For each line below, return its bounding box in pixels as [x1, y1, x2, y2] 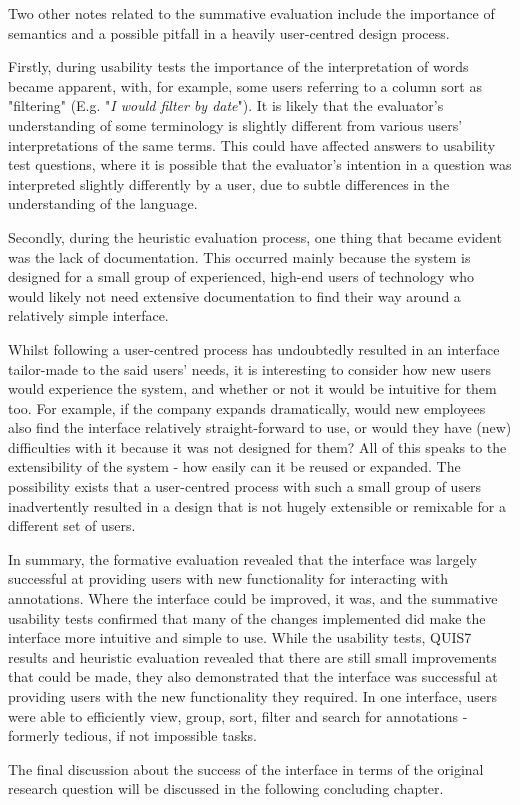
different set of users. [8, 515, 136, 536]
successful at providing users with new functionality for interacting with [8, 568, 449, 589]
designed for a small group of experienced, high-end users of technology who [8, 266, 474, 287]
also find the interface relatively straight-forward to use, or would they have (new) [8, 417, 512, 438]
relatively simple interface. [8, 305, 169, 326]
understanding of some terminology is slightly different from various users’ [8, 114, 463, 135]
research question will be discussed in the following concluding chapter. [8, 778, 444, 799]
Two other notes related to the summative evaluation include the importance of [8, 3, 495, 23]
